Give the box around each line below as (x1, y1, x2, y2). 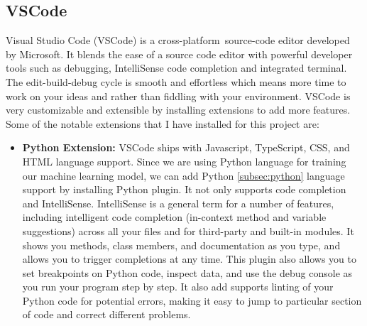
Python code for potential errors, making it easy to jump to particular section (22, 293, 362, 308)
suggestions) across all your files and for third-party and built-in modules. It (22, 223, 354, 238)
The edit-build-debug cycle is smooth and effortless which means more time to (6, 74, 346, 89)
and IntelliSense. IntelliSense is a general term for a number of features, (22, 195, 334, 210)
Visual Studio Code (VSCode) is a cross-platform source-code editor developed (6, 33, 350, 48)
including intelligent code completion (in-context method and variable (22, 210, 327, 224)
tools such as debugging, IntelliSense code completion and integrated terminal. (6, 60, 347, 75)
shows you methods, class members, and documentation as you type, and (22, 237, 341, 252)
